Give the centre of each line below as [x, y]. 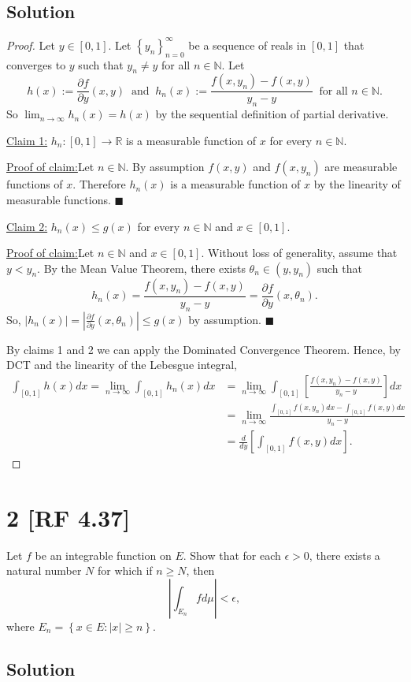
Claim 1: [27, 140]
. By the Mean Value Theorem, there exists [141, 268]
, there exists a [344, 555]
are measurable [361, 167]
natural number [44, 570]
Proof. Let [31, 45]
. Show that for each [232, 555]
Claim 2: [27, 226]
